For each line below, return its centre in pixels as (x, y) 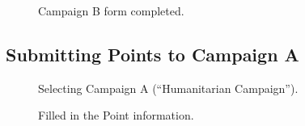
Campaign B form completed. (111, 10)
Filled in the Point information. (116, 115)
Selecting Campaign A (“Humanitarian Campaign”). (168, 88)
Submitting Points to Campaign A (152, 54)
